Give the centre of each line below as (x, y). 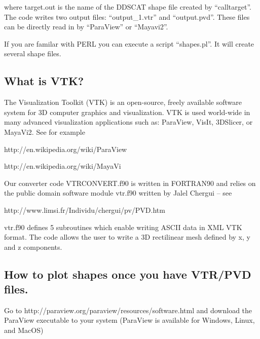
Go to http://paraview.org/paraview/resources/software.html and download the (128, 310)
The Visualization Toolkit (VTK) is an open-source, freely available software (123, 102)
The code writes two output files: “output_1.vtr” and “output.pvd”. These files (127, 16)
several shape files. (33, 53)
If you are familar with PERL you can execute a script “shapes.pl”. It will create (129, 43)
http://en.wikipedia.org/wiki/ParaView (66, 149)
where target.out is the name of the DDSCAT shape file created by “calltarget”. (128, 7)
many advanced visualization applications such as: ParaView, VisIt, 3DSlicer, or (128, 122)
